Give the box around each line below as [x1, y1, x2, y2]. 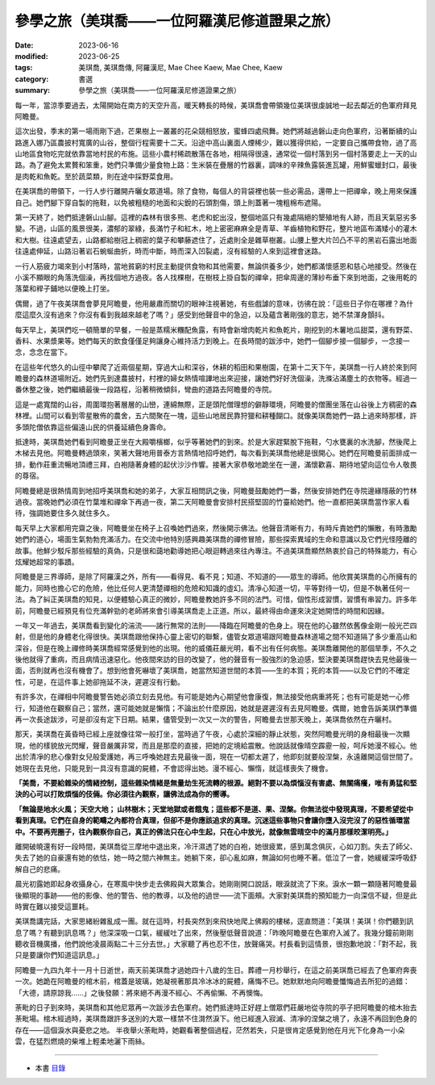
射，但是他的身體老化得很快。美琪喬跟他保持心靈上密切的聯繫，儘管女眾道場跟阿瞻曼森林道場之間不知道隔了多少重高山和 [14, 632, 417, 642]
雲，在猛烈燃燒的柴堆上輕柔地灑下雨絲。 [14, 1037, 149, 1046]
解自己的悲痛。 [14, 864, 64, 873]
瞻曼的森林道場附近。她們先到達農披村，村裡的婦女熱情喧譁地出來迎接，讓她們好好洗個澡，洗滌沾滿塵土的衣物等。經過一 [14, 374, 417, 383]
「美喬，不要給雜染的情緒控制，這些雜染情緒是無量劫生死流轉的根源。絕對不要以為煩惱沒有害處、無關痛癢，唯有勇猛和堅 [14, 777, 417, 787]
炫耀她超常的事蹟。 [14, 557, 79, 567]
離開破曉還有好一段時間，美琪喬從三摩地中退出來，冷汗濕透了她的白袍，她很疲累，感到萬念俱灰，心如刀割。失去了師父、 [14, 841, 417, 851]
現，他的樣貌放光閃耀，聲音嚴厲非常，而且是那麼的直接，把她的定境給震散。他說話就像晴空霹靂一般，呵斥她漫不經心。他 [14, 740, 417, 750]
